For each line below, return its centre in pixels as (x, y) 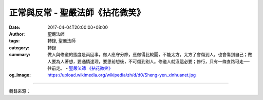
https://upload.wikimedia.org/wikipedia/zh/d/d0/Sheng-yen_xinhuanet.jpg (122, 75)
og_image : (20, 75)
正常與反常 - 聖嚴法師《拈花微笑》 (77, 13)
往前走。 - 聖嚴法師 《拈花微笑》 (80, 68)
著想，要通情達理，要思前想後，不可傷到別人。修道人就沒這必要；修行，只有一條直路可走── (157, 61)
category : (19, 48)
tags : (14, 41)
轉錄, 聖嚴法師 (61, 41)
